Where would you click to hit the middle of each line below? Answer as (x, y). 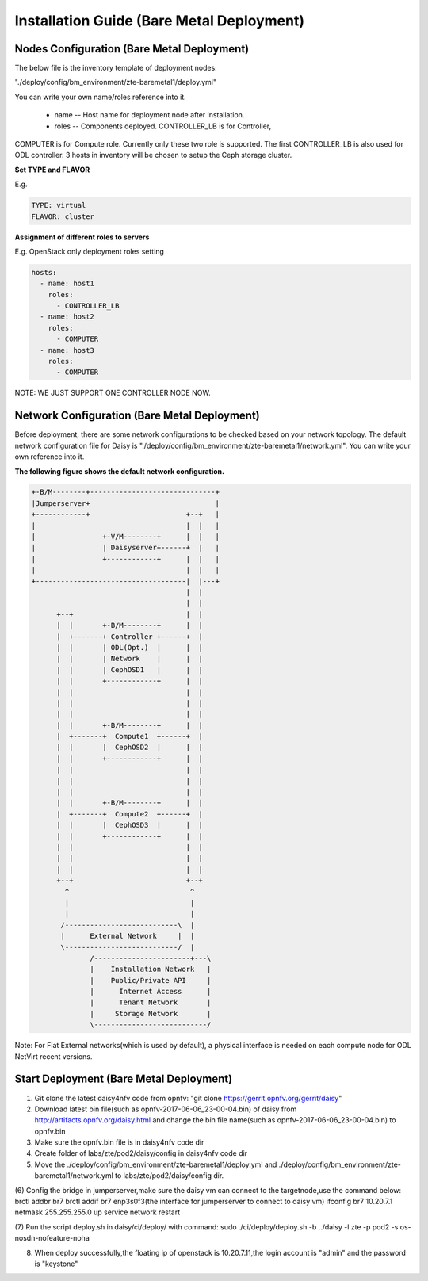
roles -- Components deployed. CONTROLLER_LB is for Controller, (163, 126)
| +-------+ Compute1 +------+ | (130, 736)
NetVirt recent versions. (53, 1056)
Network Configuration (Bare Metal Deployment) (138, 416)
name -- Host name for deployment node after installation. (149, 115)
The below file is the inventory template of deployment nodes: (116, 68)
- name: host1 (67, 284)
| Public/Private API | (151, 980)
